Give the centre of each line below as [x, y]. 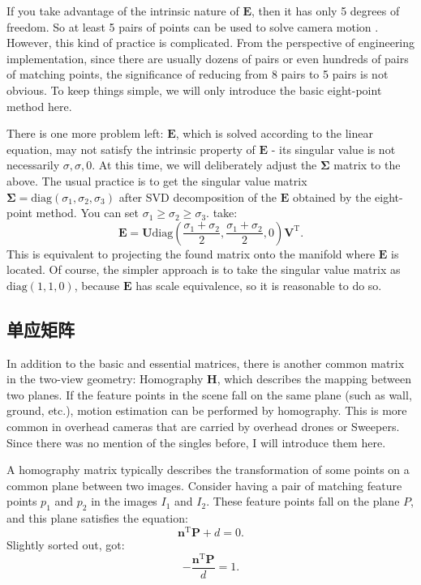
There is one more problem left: [85, 133]
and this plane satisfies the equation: [97, 518]
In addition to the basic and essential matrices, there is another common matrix [206, 363]
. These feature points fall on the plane [303, 501]
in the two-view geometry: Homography [105, 379]
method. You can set [88, 213]
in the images [124, 501]
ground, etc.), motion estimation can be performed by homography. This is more [207, 410]
